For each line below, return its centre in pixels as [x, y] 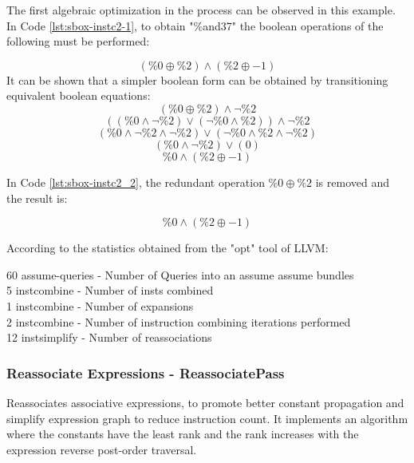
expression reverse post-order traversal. [102, 449]
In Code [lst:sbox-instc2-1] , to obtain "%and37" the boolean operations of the [195, 25]
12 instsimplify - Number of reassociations [109, 337]
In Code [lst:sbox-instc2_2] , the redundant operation [136, 182]
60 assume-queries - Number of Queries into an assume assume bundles [180, 274]
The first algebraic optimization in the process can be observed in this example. [201, 10]
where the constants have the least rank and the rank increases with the [183, 434]
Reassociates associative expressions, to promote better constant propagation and [205, 402]
